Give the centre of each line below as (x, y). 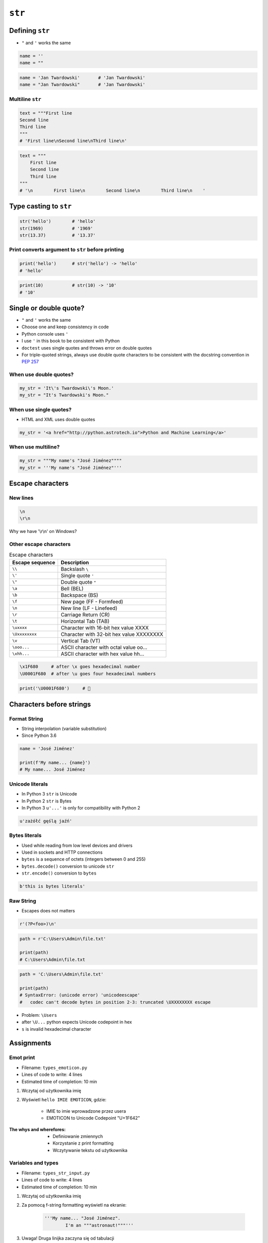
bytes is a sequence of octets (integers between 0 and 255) (84, 859)
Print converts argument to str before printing (67, 250)
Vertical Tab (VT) (81, 640)
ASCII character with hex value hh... (102, 654)
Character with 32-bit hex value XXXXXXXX (112, 634)
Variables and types (34, 1163)
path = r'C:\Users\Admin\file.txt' (63, 939)
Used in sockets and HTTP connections (62, 852)
